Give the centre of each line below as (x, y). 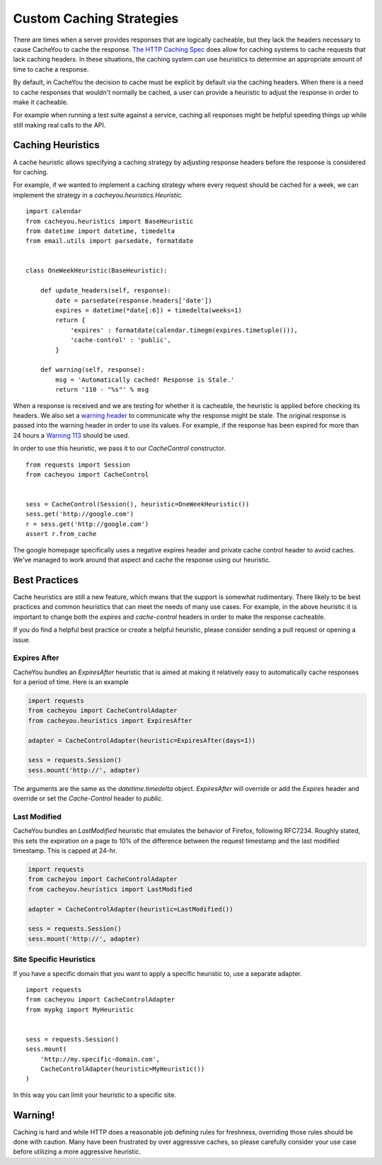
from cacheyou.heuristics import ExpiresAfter (110, 720)
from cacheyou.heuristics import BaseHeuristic (110, 221)
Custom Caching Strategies (96, 18)
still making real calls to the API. (59, 125)
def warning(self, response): (92, 370)
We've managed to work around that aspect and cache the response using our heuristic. (142, 560)
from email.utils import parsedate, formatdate (110, 241)
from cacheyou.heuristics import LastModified (110, 889)
